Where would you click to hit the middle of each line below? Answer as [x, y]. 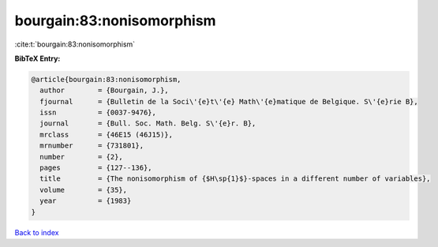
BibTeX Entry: [37, 58]
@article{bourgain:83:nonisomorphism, [106, 79]
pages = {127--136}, [96, 168]
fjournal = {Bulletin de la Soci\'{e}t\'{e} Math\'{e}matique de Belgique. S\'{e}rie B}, [229, 101]
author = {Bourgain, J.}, [104, 90]
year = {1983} [86, 201]
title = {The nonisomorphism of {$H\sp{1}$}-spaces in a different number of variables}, [235, 179]
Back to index [37, 232]
